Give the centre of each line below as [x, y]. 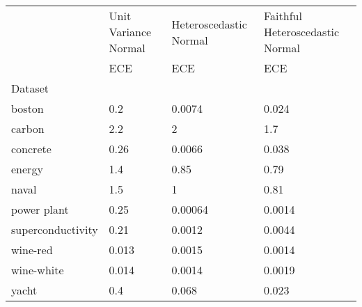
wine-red [32, 250]
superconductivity [55, 229]
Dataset [30, 88]
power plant [40, 209]
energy [27, 169]
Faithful [283, 16]
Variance [130, 32]
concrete [31, 149]
